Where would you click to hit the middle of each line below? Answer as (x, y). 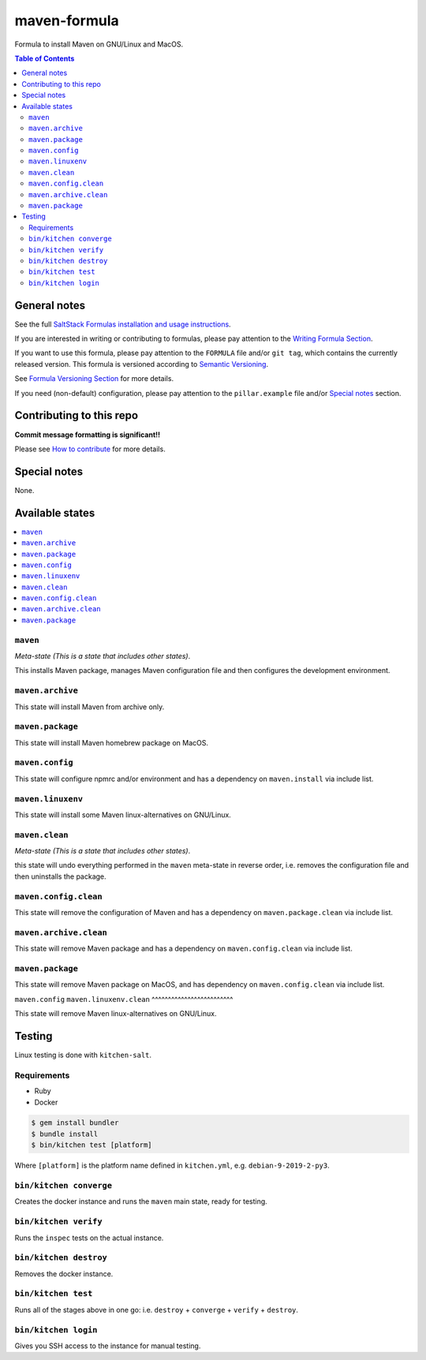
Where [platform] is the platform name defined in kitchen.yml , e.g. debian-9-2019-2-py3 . (172, 1166)
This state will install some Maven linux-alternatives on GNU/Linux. (123, 815)
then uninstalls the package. (60, 876)
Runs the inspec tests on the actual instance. (89, 1238)
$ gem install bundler (75, 1123)
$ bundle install (65, 1134)
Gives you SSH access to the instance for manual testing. (108, 1346)
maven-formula (67, 21)
